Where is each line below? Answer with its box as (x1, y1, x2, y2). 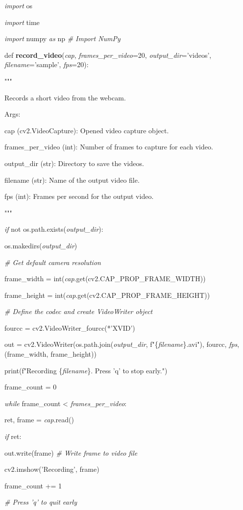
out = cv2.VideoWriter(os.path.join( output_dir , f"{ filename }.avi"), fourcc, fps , (4, 339, 240, 349)
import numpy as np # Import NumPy (4, 33, 121, 44)
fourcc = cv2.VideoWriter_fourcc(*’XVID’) (4, 322, 135, 333)
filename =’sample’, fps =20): (4, 59, 89, 70)
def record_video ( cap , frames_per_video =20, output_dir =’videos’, (4, 49, 212, 60)
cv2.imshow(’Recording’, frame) (4, 464, 99, 474)
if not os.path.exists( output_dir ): (4, 224, 103, 234)
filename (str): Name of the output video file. (4, 174, 140, 185)
